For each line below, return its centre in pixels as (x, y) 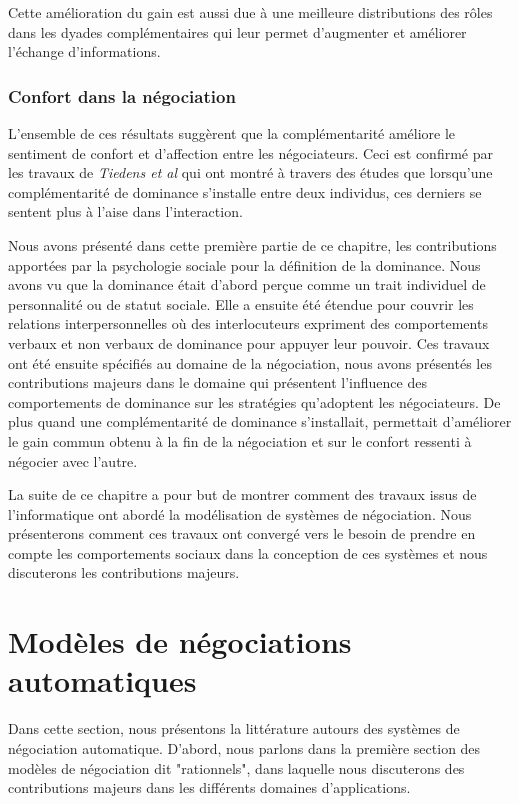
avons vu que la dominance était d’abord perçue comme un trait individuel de (247, 284)
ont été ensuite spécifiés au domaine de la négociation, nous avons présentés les (250, 362)
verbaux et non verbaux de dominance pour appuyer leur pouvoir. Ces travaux (249, 342)
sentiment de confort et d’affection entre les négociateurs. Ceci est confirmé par (250, 152)
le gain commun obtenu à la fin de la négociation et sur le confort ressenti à (240, 440)
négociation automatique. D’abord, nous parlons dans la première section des (244, 747)
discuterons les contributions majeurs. (124, 572)
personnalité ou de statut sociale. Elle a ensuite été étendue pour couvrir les (241, 303)
